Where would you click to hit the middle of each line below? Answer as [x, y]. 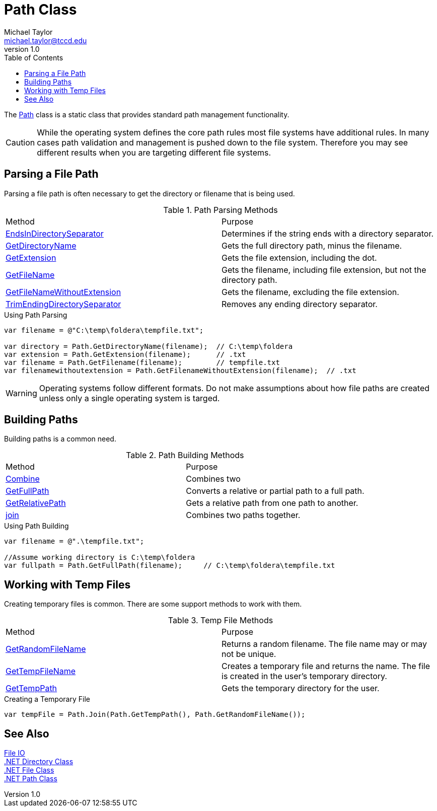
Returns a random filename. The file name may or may [324, 644]
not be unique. [249, 654]
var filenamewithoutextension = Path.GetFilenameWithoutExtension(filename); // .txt [180, 370]
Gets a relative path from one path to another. [272, 503]
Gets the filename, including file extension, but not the [324, 270]
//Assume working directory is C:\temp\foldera [100, 558]
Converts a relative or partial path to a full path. [275, 491]
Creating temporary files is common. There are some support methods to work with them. [153, 604]
